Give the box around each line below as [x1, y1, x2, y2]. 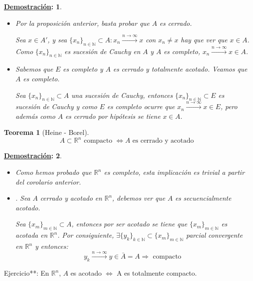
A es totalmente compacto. [117, 268, 197, 278]
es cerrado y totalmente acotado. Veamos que [113, 64, 248, 74]
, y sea [47, 34, 67, 44]
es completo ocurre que [107, 101, 175, 112]
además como [15, 111, 56, 121]
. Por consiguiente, [57, 230, 114, 240]
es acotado [70, 268, 102, 278]
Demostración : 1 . [4, 1, 62, 11]
